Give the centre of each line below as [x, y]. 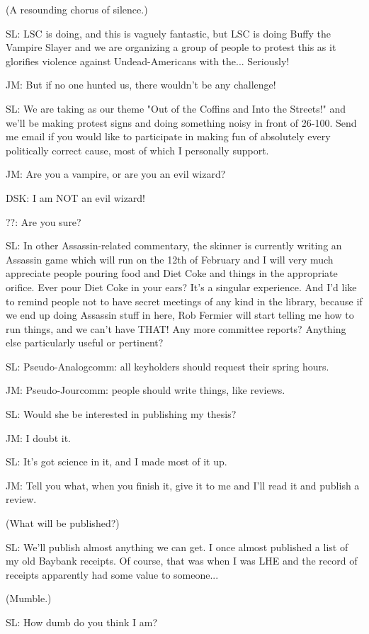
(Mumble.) [29, 598]
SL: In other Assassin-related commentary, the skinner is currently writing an [174, 245]
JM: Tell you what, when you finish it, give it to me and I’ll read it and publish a [183, 485]
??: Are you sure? [44, 221]
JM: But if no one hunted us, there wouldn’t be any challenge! [141, 85]
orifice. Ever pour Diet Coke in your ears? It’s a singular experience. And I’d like [181, 287]
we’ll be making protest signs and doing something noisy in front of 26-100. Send [181, 122]
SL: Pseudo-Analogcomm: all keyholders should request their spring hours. [168, 366]
